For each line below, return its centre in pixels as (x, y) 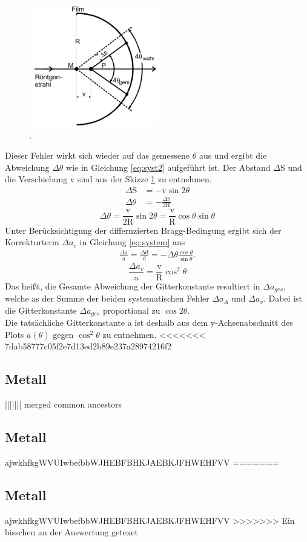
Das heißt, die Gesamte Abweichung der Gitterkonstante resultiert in (133, 286)
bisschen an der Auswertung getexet (72, 532)
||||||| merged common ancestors (64, 404)
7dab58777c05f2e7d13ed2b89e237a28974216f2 (88, 346)
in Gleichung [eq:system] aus (132, 242)
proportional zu (131, 310)
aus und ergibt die (233, 155)
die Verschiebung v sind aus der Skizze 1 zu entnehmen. (108, 179)
